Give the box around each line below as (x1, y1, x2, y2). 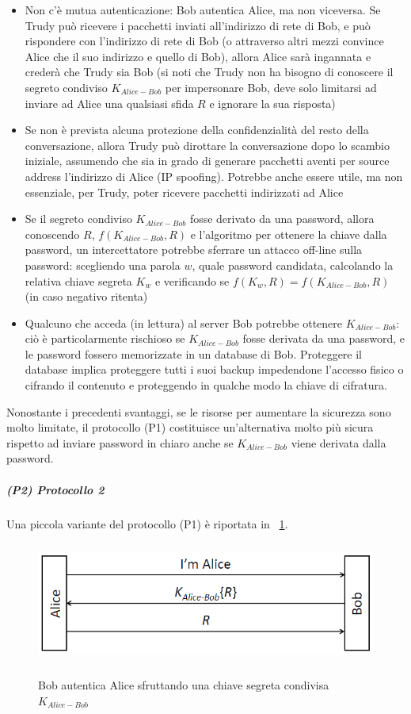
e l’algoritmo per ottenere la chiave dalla (190, 225, 387, 242)
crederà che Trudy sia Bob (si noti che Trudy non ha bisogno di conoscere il (25, 63, 394, 80)
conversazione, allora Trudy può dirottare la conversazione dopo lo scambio (25, 136, 390, 153)
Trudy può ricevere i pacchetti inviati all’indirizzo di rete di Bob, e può (25, 17, 371, 33)
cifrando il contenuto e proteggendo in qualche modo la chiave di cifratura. (25, 377, 387, 393)
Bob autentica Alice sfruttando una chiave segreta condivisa (38, 676, 329, 693)
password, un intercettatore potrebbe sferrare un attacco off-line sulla (25, 241, 363, 258)
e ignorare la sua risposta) (209, 94, 336, 111)
